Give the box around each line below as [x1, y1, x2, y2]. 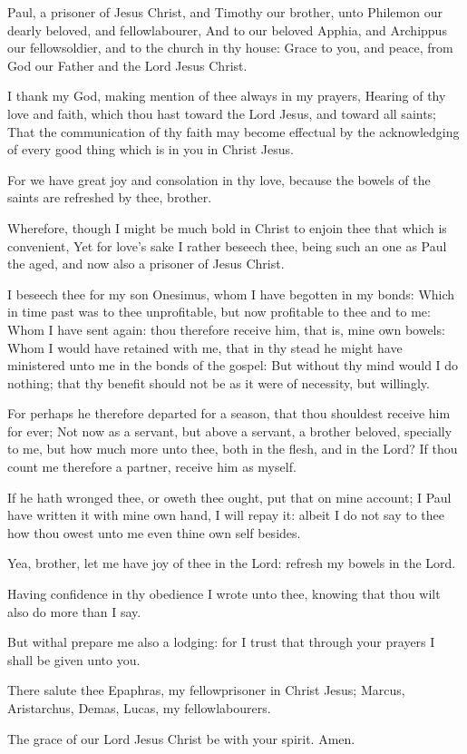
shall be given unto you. [7, 650, 141, 669]
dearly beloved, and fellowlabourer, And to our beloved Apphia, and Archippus [7, 20, 447, 39]
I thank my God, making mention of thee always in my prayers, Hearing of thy [7, 86, 446, 105]
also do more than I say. [7, 602, 141, 621]
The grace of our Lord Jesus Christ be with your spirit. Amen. [7, 729, 355, 748]
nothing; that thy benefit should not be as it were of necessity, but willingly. [7, 373, 430, 392]
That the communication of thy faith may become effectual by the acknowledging [7, 122, 460, 141]
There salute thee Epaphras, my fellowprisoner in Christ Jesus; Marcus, [7, 681, 405, 700]
